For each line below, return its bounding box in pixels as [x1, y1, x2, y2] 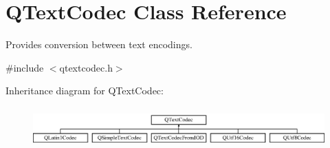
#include [5, 60, 44, 74]
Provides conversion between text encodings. [5, 37, 192, 52]
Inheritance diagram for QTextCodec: [5, 83, 164, 98]
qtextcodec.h [59, 60, 113, 74]
